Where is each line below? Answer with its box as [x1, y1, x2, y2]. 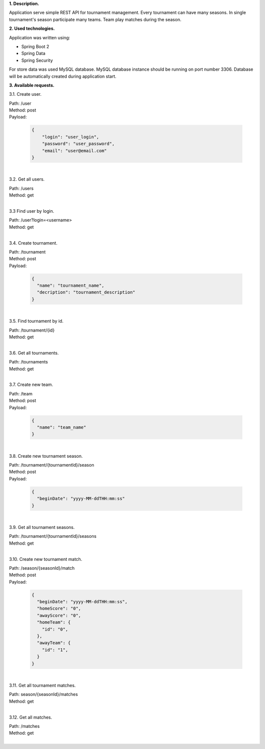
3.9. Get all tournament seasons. [9, 524, 75, 530]
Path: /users [9, 185, 34, 191]
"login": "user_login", [42, 134, 99, 139]
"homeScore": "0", [37, 606, 81, 611]
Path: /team [9, 390, 33, 396]
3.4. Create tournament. [9, 240, 57, 246]
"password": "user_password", [42, 141, 115, 147]
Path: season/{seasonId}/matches [9, 692, 78, 697]
